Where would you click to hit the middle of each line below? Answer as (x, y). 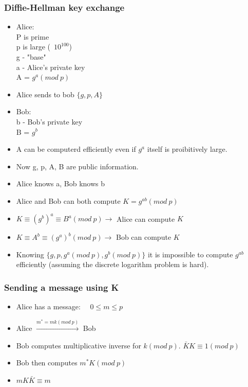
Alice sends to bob (45, 94)
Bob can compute (144, 237)
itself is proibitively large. (187, 149)
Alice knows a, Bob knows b (61, 183)
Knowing (30, 254)
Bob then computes (47, 363)
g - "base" (31, 57)
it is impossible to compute (190, 254)
